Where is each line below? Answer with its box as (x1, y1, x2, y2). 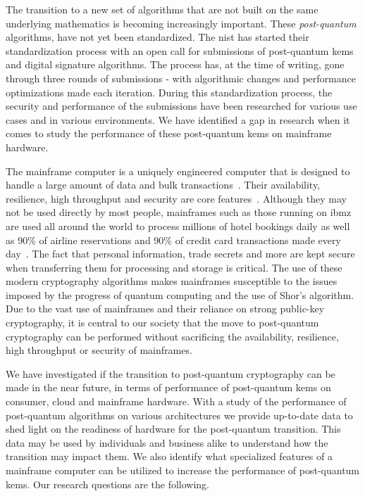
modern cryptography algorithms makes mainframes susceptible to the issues (6, 274, 338, 288)
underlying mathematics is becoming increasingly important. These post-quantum (6, 15, 357, 30)
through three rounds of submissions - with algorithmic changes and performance (6, 70, 356, 85)
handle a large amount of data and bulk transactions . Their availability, (6, 177, 321, 192)
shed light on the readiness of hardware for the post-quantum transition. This (6, 421, 341, 436)
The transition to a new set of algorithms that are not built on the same (6, 2, 318, 16)
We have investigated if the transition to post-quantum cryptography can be (6, 366, 335, 381)
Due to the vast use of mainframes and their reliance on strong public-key (6, 301, 325, 316)
